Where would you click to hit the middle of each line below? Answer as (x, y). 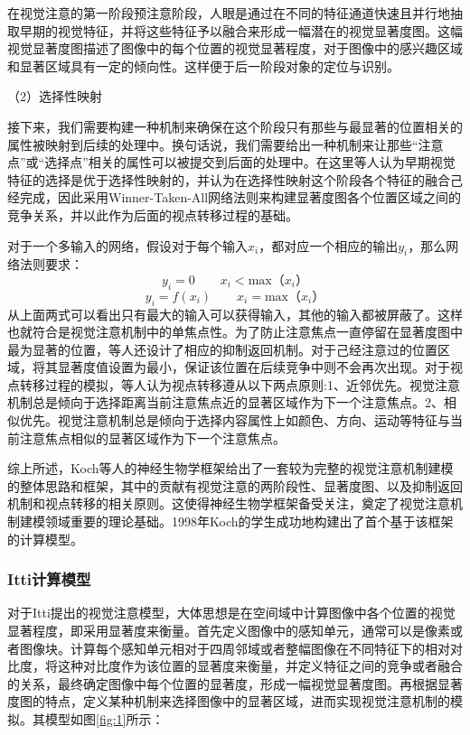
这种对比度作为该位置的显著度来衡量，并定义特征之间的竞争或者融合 (260, 666)
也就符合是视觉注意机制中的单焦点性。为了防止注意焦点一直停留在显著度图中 (235, 332)
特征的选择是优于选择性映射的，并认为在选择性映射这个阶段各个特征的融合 (229, 179)
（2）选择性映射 (55, 96)
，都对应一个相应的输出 (329, 245)
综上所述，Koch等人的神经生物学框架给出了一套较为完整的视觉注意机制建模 (230, 468)
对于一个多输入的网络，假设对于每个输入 (127, 245)
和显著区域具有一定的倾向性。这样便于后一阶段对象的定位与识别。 (203, 65)
